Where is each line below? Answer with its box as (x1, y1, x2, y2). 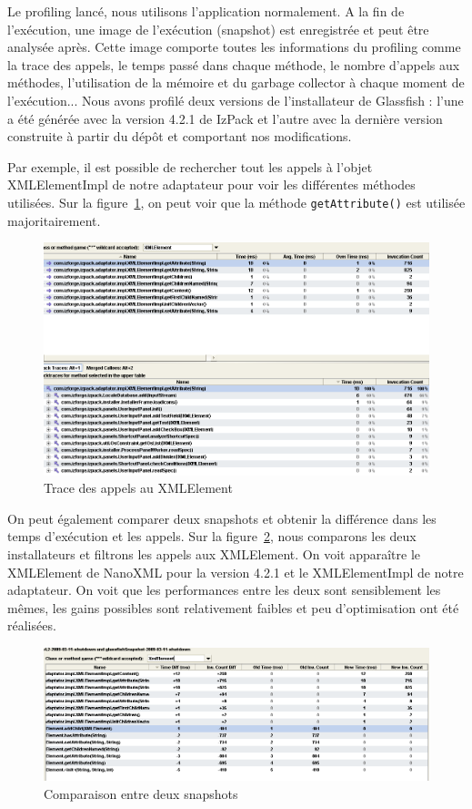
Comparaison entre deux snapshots (44, 783, 238, 803)
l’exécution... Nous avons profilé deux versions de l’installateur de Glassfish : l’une (7, 90, 464, 109)
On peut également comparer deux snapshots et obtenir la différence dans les (7, 508, 437, 527)
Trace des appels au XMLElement (44, 478, 233, 497)
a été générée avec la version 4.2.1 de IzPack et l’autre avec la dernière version (7, 108, 443, 128)
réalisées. (7, 616, 56, 635)
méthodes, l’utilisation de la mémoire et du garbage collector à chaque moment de (7, 73, 465, 92)
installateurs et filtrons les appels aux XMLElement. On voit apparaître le (7, 545, 421, 564)
